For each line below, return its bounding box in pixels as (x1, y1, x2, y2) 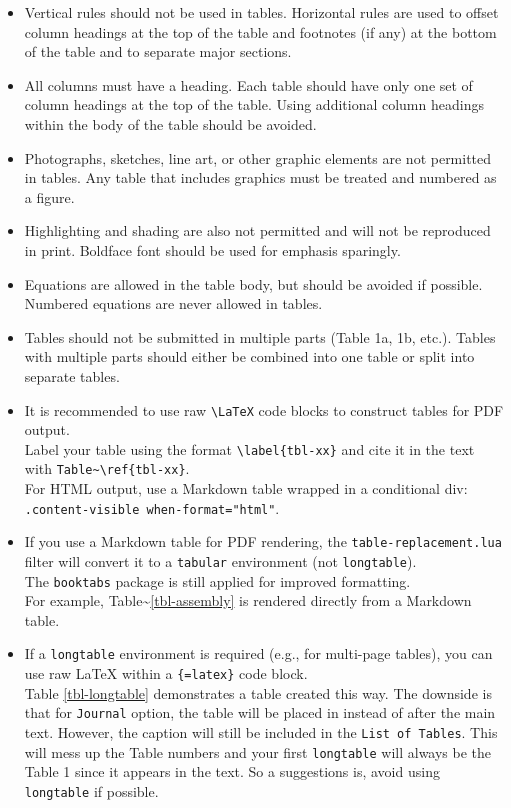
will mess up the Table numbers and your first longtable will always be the (24, 741, 492, 762)
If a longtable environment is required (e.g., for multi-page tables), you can (24, 643, 493, 664)
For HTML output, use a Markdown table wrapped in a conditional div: (24, 478, 468, 499)
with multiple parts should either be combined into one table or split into (24, 346, 475, 367)
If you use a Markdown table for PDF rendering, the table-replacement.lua (24, 531, 502, 552)
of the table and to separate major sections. (24, 41, 292, 62)
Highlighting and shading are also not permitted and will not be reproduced (24, 220, 491, 241)
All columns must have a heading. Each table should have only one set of (24, 74, 473, 95)
